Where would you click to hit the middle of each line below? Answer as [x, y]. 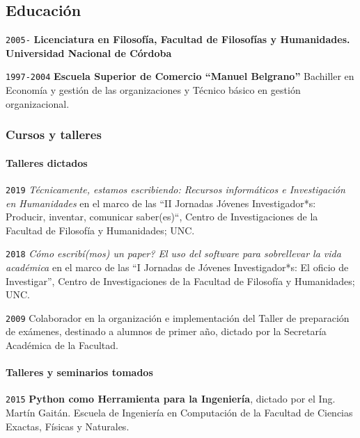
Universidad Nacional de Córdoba [89, 52]
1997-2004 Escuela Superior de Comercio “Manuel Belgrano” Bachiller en [180, 76]
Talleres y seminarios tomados [79, 372]
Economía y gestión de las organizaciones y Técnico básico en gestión [153, 90]
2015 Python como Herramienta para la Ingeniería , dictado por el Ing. [171, 399]
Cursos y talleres [54, 135]
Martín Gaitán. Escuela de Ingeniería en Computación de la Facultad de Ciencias [179, 413]
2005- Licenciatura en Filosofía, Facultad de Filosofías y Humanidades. [178, 39]
